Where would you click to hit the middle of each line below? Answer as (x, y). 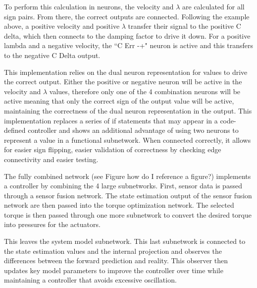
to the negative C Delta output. (52, 55)
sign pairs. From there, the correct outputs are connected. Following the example (127, 16)
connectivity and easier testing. (51, 159)
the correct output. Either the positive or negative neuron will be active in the (123, 82)
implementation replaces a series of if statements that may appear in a (111, 120)
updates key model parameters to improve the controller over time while (114, 270)
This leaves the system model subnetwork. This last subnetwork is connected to (125, 241)
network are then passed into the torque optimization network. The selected (119, 205)
